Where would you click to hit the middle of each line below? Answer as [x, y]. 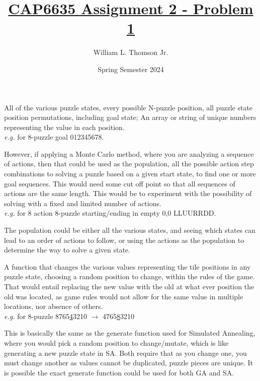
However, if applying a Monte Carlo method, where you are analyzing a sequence [129, 153]
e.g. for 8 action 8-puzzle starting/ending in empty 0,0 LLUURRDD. [110, 213]
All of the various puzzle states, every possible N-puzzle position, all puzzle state [128, 107]
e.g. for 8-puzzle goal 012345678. [54, 137]
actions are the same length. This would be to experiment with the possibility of [128, 193]
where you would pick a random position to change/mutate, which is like [116, 342]
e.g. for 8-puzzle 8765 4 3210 [46, 316]
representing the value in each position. [64, 127]
